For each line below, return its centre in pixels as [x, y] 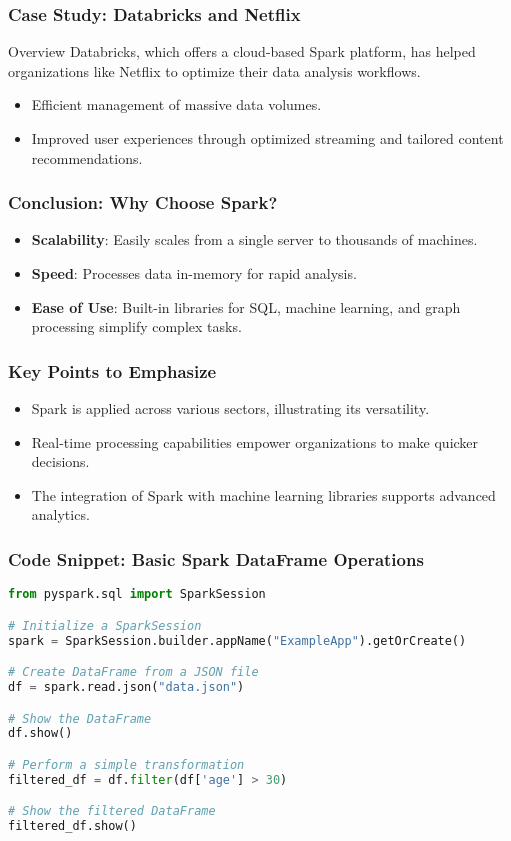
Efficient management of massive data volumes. [176, 104]
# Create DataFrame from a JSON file [133, 672]
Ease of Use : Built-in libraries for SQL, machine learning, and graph [246, 306]
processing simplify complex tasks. [136, 326]
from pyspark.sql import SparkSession [137, 594]
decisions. [60, 461]
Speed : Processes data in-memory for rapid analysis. [194, 273]
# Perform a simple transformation [126, 764]
